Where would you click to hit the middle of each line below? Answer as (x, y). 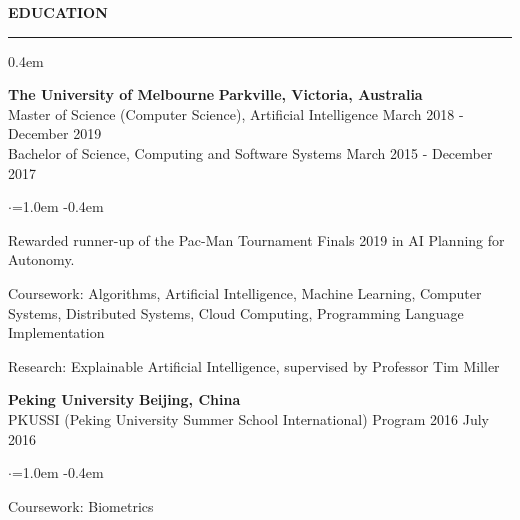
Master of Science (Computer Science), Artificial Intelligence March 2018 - (236, 113)
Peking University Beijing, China (124, 399)
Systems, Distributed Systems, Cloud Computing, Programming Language (236, 312)
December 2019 (55, 133)
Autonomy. (41, 259)
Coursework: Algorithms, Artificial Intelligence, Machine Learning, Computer (245, 292)
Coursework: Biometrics (81, 505)
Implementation (56, 332)
